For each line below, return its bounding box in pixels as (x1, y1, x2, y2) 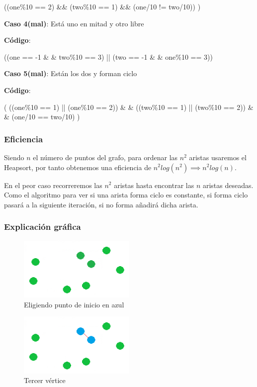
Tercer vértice (24, 375, 66, 386)
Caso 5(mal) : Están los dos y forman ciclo (4, 68, 137, 79)
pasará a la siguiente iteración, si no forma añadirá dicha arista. (4, 199, 198, 209)
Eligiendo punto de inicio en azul (24, 299, 124, 309)
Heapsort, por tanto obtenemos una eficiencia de (4, 162, 152, 172)
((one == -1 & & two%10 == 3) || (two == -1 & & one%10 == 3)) (4, 51, 213, 62)
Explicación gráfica (4, 220, 81, 233)
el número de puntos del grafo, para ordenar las (33, 152, 178, 162)
